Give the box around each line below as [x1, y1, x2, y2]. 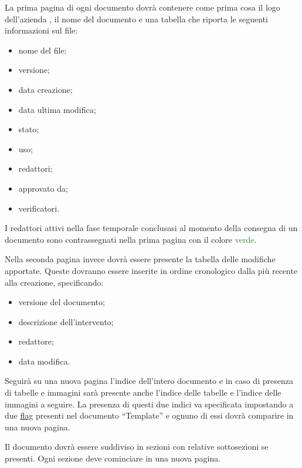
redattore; [18, 335, 54, 347]
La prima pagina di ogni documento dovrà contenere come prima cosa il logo [5, 1, 280, 13]
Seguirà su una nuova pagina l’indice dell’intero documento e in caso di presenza [5, 375, 293, 387]
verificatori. [18, 202, 60, 214]
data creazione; [18, 83, 73, 95]
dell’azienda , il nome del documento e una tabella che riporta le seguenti [5, 12, 268, 25]
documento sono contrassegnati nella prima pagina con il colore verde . [5, 233, 257, 245]
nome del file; [18, 44, 67, 56]
